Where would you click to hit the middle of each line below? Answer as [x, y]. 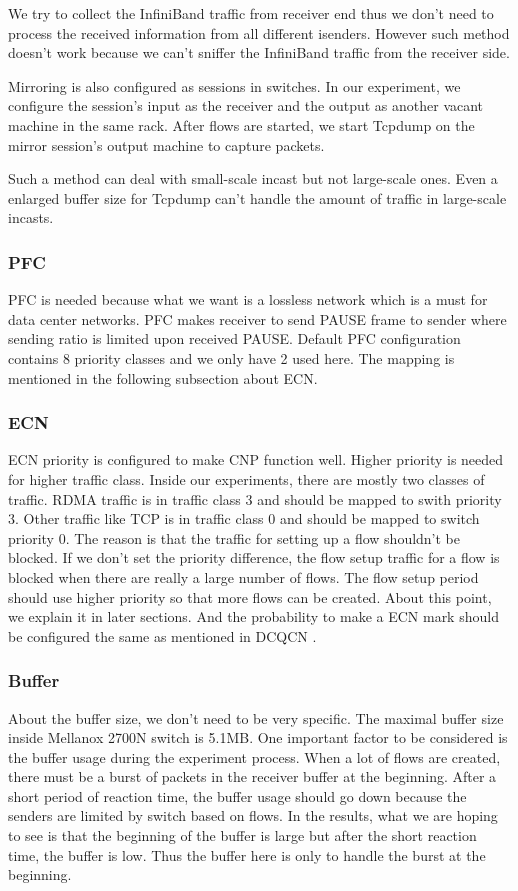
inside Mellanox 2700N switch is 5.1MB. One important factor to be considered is [258, 737]
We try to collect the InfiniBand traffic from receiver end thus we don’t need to [251, 13]
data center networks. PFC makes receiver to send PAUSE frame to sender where [257, 318]
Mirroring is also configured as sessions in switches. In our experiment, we [234, 85]
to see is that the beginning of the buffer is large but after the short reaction [242, 835]
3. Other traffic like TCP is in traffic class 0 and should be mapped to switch [244, 518]
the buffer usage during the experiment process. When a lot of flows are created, [254, 756]
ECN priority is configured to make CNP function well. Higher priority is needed [256, 459]
